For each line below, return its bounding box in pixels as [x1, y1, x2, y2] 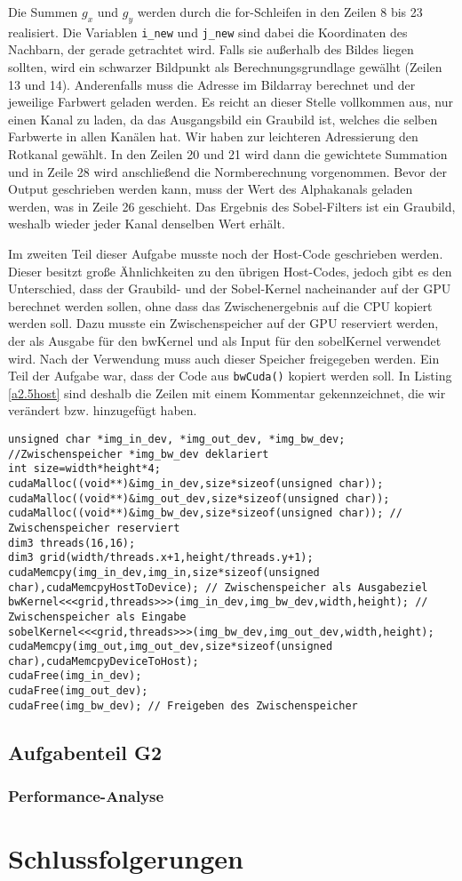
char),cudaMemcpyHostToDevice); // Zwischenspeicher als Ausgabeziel [8, 581, 428, 594]
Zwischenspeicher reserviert [8, 521, 180, 534]
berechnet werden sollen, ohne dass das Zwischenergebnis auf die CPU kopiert [8, 296, 433, 315]
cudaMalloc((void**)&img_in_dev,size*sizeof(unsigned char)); [8, 477, 384, 490]
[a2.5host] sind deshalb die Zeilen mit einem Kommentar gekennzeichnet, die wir [8, 383, 446, 402]
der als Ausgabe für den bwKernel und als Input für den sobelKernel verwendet [8, 331, 442, 349]
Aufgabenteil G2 [8, 738, 163, 765]
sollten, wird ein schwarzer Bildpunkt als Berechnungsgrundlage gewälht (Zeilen [8, 58, 442, 76]
